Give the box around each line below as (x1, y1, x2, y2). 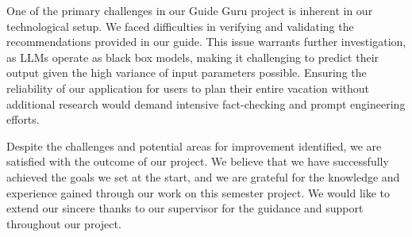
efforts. (6, 111, 40, 128)
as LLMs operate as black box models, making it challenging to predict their (6, 48, 379, 65)
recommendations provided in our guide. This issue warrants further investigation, (6, 33, 406, 50)
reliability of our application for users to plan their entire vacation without (6, 79, 370, 96)
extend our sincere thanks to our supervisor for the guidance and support (6, 200, 364, 216)
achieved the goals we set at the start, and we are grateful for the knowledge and (6, 168, 400, 185)
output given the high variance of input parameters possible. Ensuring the (6, 64, 367, 81)
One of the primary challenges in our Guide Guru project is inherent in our (6, 2, 373, 18)
